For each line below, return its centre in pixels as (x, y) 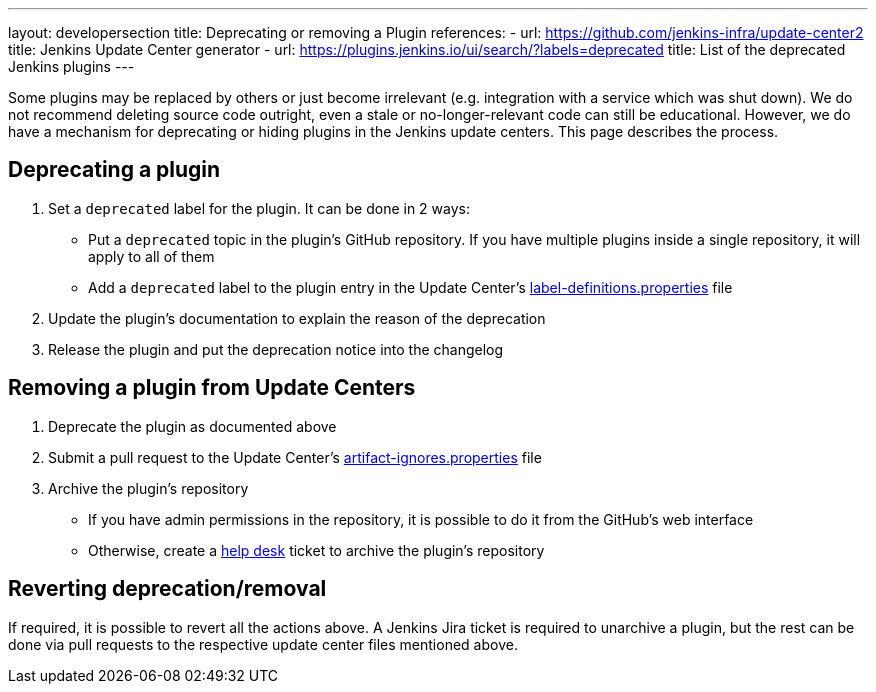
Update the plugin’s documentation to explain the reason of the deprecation (297, 318)
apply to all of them (151, 256)
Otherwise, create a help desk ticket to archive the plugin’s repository (316, 550)
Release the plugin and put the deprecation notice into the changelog (276, 349)
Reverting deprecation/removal (167, 589)
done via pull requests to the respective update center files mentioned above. (263, 644)
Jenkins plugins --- (71, 66)
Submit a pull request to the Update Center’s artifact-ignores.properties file (295, 457)
